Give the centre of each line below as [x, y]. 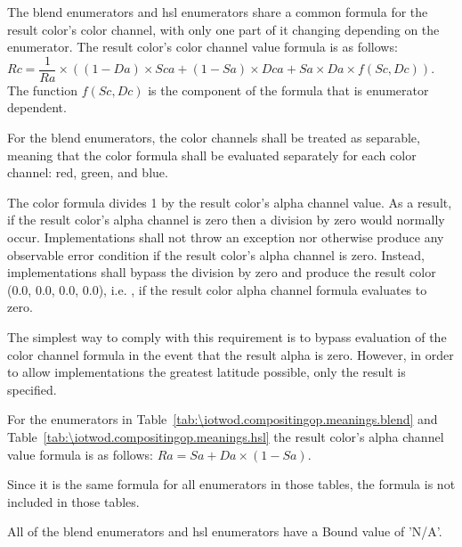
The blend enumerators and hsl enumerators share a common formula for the [218, 12]
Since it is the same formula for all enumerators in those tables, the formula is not [231, 484]
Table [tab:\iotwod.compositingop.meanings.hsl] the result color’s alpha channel [226, 436]
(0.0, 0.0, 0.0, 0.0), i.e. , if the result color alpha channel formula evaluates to [217, 289]
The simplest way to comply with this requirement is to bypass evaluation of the [227, 336]
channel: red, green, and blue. [88, 172]
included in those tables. [73, 501]
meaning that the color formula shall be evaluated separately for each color [212, 155]
